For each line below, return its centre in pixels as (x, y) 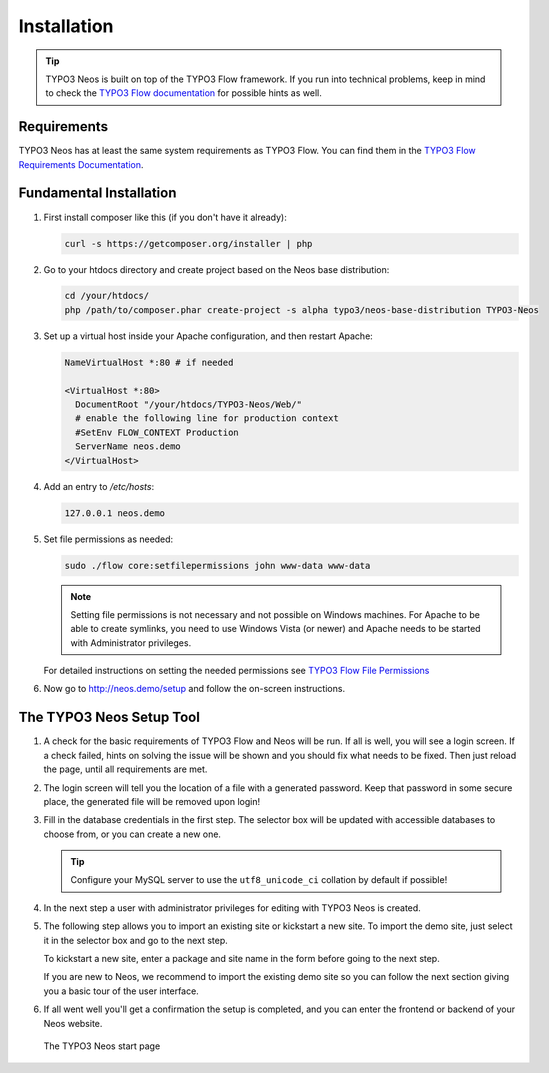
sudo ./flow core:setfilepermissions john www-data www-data (217, 565)
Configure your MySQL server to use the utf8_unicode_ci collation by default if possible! (259, 880)
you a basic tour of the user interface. (121, 991)
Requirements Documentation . (81, 164)
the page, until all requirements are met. (125, 769)
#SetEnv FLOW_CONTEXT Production (157, 432)
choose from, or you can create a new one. (132, 834)
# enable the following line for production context (207, 418)
